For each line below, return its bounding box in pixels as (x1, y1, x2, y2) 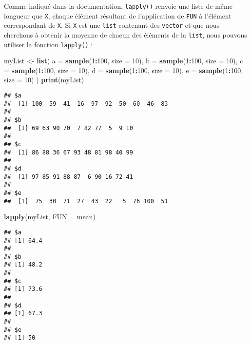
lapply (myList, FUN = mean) (4, 211, 96, 222)
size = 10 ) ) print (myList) (4, 75, 84, 85)
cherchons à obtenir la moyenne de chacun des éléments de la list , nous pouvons (4, 29, 247, 39)
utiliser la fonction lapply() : (4, 39, 93, 49)
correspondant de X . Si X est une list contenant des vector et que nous (4, 20, 220, 30)
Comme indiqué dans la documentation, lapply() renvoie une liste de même (4, 1, 232, 11)
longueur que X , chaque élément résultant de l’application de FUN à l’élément (4, 10, 232, 20)
